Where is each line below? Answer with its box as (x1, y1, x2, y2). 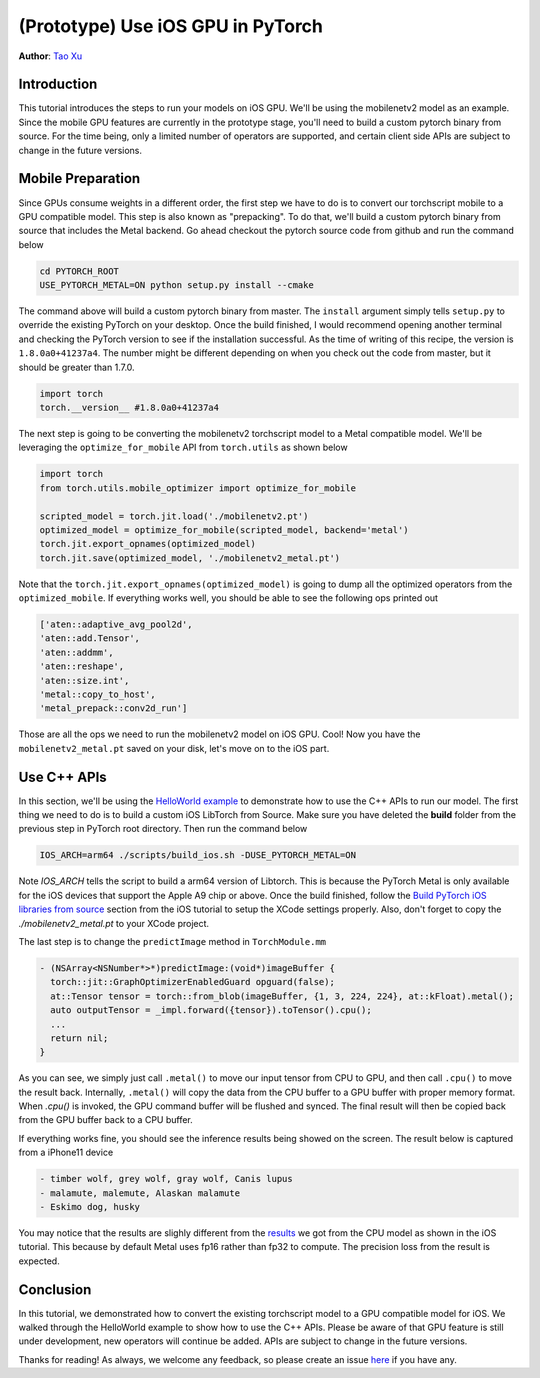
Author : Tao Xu (18, 50, 83, 62)
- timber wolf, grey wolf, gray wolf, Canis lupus (39, 1173, 294, 1185)
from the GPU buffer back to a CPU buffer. (18, 1114, 194, 1126)
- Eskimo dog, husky (39, 1201, 140, 1213)
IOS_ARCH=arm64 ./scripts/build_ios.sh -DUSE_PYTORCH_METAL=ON (39, 850, 357, 861)
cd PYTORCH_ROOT (39, 265, 120, 277)
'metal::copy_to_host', (39, 689, 157, 700)
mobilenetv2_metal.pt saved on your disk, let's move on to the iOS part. (18, 742, 330, 754)
